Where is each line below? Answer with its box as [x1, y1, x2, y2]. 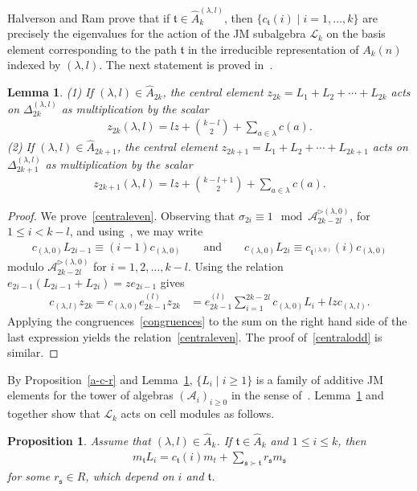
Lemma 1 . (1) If [7, 84, 94, 100]
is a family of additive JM [256, 370, 383, 387]
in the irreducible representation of [187, 40, 359, 57]
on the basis [326, 25, 386, 42]
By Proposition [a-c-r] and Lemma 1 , [7, 370, 193, 387]
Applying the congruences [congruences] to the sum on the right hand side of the [7, 313, 407, 329]
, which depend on [85, 468, 174, 485]
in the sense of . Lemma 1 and [231, 387, 384, 403]
